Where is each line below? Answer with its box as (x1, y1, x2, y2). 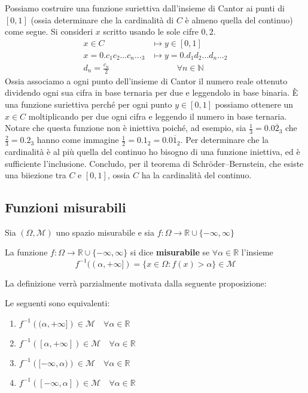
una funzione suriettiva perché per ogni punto (5, 98, 172, 111)
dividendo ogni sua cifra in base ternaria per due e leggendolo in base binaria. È (5, 86, 298, 99)
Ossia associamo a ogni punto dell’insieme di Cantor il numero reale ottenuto (5, 74, 288, 87)
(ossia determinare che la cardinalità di (31, 13, 174, 26)
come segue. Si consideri (5, 25, 93, 38)
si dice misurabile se (130, 246, 210, 258)
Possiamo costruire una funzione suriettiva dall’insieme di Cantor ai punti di (5, 2, 285, 14)
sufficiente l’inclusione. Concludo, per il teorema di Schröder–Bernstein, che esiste (5, 157, 304, 169)
